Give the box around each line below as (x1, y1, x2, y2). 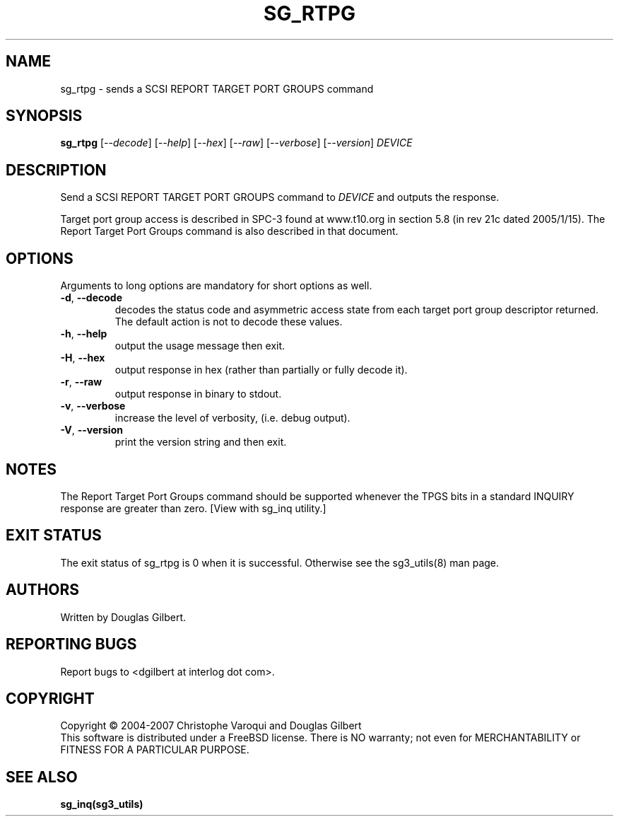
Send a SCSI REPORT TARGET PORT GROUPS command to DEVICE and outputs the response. (60, 191, 500, 204)
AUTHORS (6, 581, 80, 599)
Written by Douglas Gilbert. (60, 610, 187, 623)
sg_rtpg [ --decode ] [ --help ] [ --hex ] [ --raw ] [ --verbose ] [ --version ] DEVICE (60, 137, 413, 149)
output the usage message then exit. (114, 340, 285, 352)
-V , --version (60, 424, 123, 436)
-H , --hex (60, 352, 105, 364)
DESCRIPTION (6, 161, 107, 179)
